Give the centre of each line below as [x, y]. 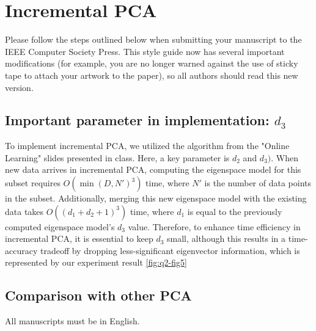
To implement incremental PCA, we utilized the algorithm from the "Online [147, 146]
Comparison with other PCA [98, 295]
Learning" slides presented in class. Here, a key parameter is [117, 157]
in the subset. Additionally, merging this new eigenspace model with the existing [156, 198]
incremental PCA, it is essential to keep [79, 238]
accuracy [21, 250]
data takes [24, 211]
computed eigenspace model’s [60, 226]
